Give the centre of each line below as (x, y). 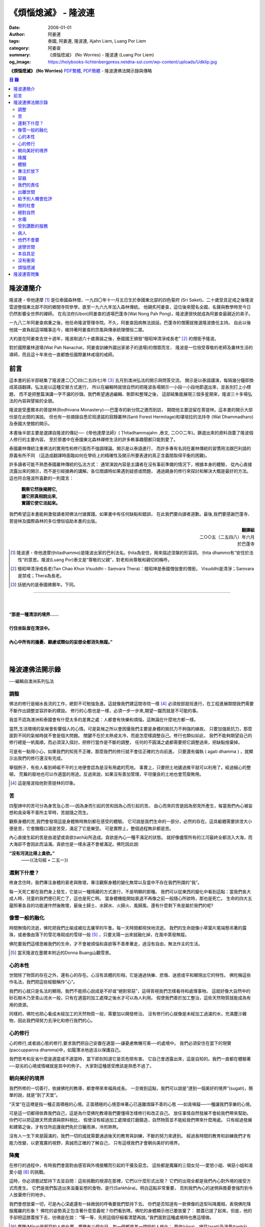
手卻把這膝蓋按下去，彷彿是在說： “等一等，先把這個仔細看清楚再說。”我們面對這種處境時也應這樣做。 (112, 1218)
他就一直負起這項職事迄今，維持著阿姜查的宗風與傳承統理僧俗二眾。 (78, 329)
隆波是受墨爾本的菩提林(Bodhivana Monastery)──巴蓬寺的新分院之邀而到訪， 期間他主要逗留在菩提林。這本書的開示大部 (131, 410)
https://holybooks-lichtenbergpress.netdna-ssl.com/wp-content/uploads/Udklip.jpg (132, 62)
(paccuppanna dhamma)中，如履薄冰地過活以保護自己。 (66, 1050)
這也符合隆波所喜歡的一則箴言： (41, 478)
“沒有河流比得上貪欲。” (32, 853)
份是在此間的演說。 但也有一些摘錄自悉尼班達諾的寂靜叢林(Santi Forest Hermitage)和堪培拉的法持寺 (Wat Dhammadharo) (131, 417)
